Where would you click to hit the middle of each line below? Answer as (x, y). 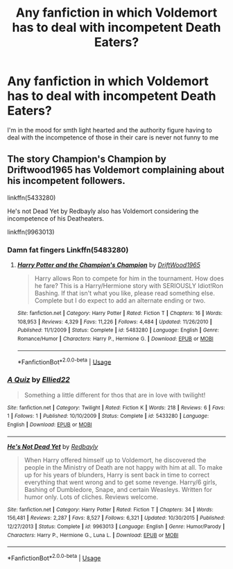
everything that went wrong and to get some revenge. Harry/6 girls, (120, 482)
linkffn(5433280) (32, 197)
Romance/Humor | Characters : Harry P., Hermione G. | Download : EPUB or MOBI (115, 339)
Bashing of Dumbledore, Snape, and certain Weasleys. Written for (118, 489)
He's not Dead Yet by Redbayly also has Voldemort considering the (103, 211)
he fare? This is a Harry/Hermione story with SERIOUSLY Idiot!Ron (129, 286)
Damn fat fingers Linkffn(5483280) (68, 250)
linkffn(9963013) (31, 232)
